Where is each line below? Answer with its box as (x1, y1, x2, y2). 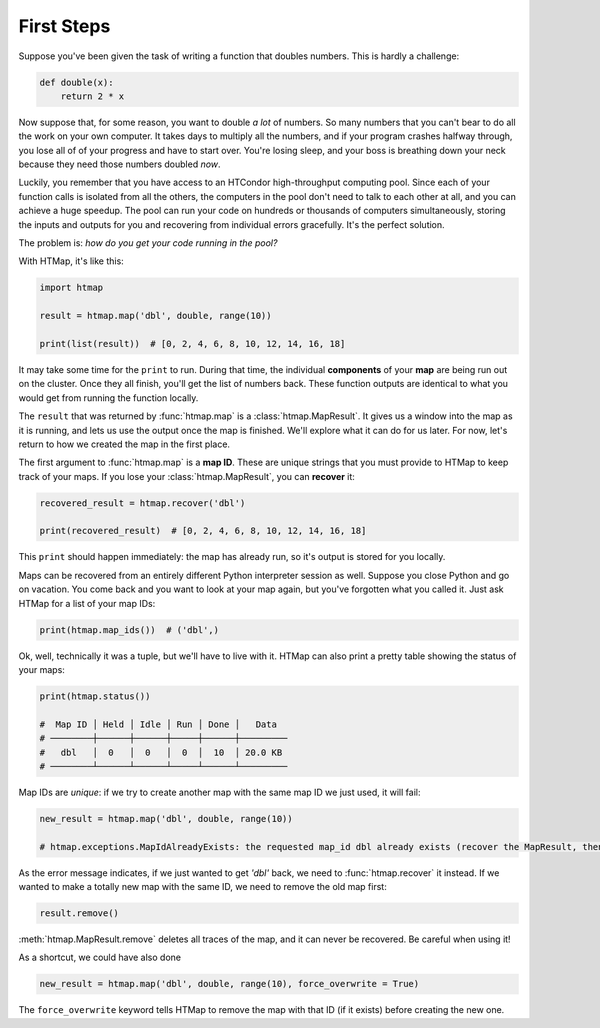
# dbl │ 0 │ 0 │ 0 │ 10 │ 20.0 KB (39, 746, 283, 758)
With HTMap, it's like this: (18, 255, 124, 267)
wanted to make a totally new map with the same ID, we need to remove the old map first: (18, 881, 387, 893)
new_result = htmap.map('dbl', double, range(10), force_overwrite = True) (39, 978, 420, 990)
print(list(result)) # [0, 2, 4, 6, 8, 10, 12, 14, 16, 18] (39, 338, 346, 349)
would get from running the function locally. (18, 391, 199, 404)
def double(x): (39, 76, 114, 88)
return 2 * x (60, 90, 125, 102)
